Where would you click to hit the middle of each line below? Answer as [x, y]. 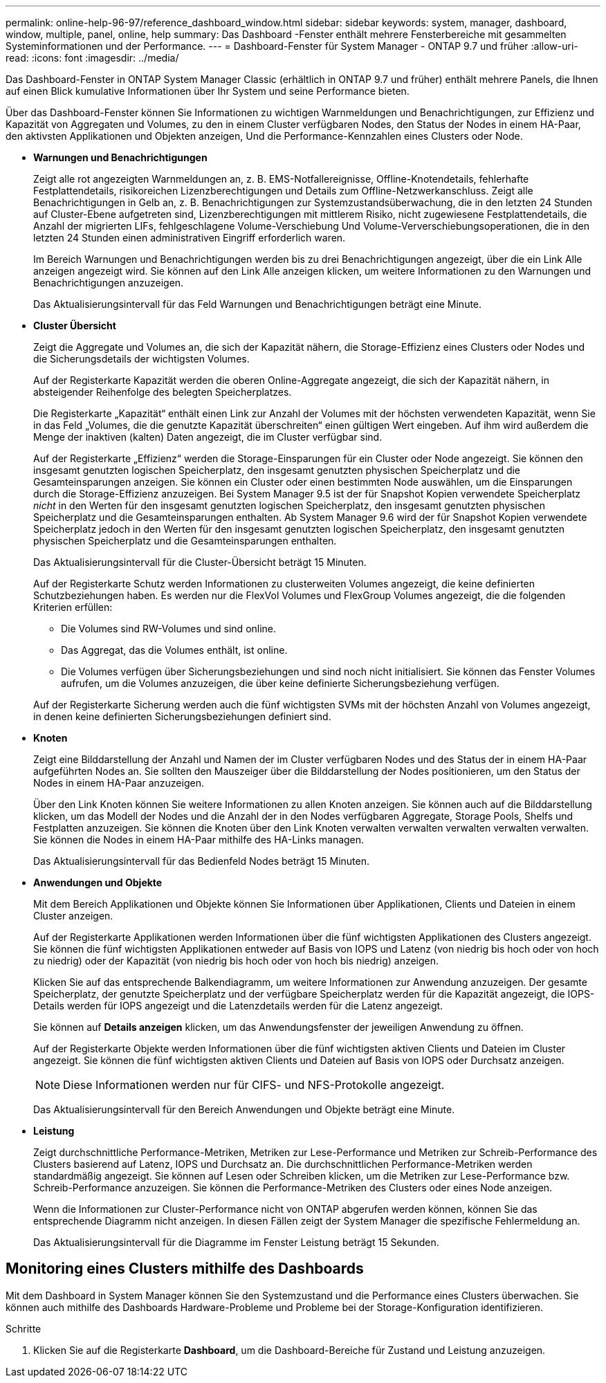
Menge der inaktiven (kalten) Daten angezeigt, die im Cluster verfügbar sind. [208, 437]
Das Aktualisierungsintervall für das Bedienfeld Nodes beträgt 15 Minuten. [201, 861]
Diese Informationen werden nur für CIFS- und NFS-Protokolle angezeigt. [254, 1085]
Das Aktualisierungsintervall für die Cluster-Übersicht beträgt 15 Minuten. [200, 562]
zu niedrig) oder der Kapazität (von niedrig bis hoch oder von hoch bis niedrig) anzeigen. [236, 961]
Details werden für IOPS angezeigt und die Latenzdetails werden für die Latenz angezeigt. [238, 1006]
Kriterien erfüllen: [73, 607]
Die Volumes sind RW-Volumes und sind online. [169, 629]
